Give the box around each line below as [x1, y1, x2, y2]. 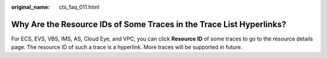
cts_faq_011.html [59, 4, 100, 10]
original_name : [11, 4, 50, 10]
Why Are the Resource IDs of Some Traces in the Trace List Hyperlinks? [11, 19, 286, 30]
